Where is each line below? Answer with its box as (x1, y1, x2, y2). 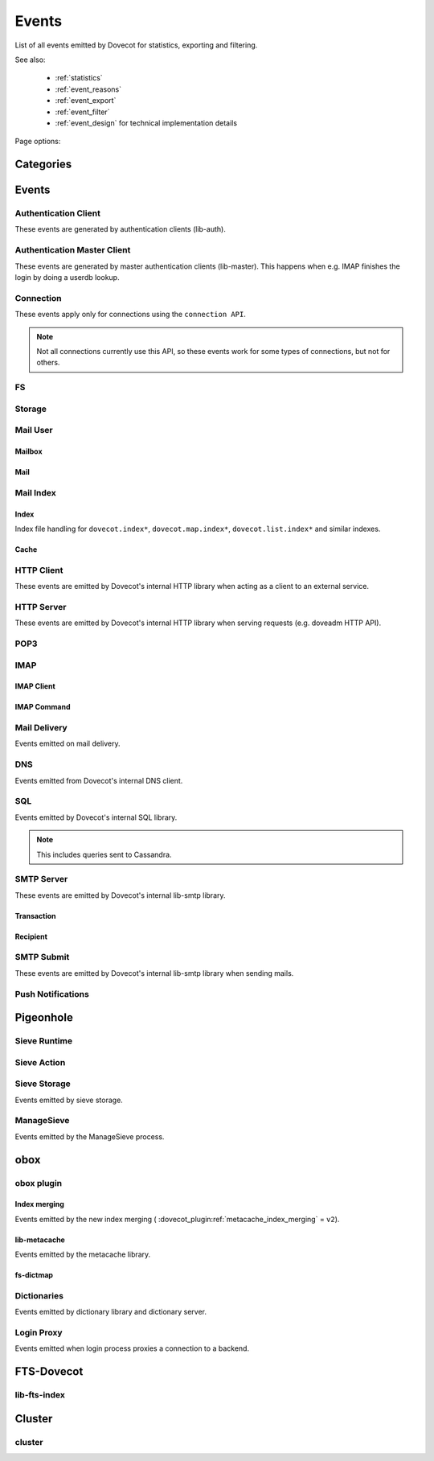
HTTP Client (14, 564, 63, 575)
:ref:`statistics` (55, 73, 104, 83)
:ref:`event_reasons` (55, 84, 122, 94)
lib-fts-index (14, 1389, 66, 1401)
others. (36, 358, 60, 368)
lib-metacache (14, 1235, 66, 1245)
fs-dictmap (14, 1270, 54, 1280)
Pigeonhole (14, 1010, 74, 1025)
